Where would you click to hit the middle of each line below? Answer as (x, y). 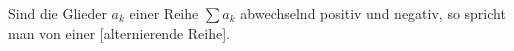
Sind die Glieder (57, 13)
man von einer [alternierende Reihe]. (119, 32)
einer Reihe (164, 13)
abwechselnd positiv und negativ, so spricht (373, 13)
